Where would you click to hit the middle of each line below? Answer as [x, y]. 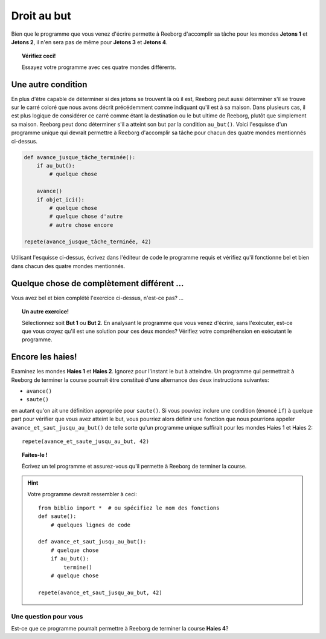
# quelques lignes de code [91, 525]
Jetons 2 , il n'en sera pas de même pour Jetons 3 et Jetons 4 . [89, 42]
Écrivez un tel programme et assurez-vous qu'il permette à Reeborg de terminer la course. [134, 466]
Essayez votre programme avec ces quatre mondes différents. [99, 67]
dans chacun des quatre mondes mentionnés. [68, 266]
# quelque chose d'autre [86, 217]
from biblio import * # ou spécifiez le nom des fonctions [129, 508]
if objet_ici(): [60, 199]
